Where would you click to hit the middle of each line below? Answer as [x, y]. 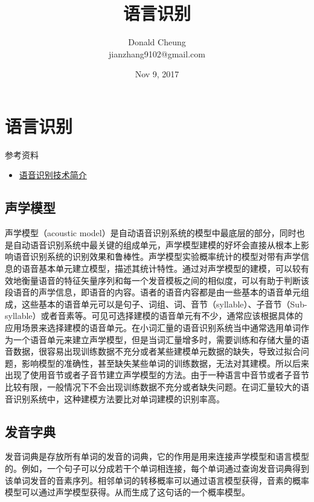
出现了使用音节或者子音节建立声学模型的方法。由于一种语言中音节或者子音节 [157, 375]
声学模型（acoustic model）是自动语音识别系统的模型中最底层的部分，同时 [151, 233]
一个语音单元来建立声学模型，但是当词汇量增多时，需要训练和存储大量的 [157, 339]
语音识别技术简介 [53, 175]
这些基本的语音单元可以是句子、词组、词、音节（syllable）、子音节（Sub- [164, 304]
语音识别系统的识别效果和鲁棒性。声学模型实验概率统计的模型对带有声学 [157, 256]
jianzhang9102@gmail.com [157, 53]
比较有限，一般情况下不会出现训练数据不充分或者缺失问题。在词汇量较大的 [153, 386]
